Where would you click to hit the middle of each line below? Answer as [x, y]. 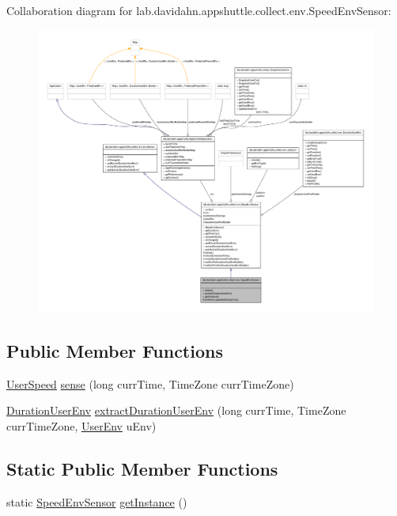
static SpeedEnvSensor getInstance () [97, 501]
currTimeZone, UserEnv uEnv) [81, 425]
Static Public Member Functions [142, 468]
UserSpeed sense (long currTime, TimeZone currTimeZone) [150, 383]
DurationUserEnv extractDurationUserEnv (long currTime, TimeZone [176, 410]
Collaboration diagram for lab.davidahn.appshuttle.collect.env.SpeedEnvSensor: [199, 10]
